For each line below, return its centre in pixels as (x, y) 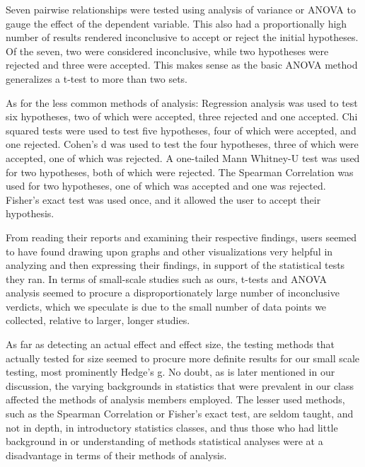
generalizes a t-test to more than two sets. (97, 78)
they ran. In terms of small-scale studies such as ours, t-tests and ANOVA (166, 278)
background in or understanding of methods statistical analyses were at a (164, 441)
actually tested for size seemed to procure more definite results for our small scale (183, 358)
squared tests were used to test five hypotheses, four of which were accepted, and (181, 130)
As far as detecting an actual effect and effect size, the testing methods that (170, 344)
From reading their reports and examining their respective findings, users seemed (181, 237)
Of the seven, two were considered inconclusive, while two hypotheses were (167, 51)
